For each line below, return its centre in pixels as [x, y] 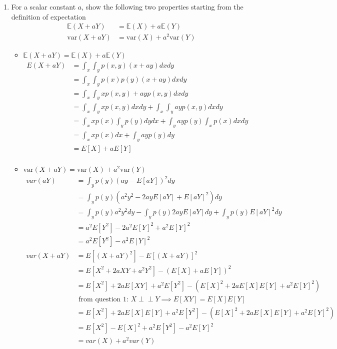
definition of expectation [48, 16]
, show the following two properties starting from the [162, 7]
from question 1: [103, 299]
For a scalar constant [43, 7]
